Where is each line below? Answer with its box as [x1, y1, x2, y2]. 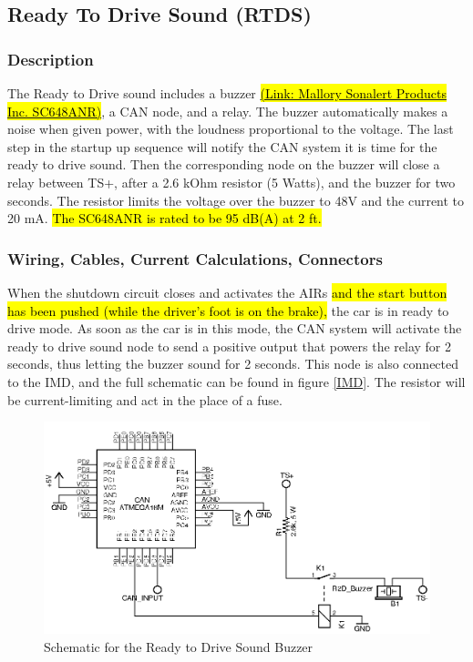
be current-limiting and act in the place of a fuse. [7, 390, 283, 409]
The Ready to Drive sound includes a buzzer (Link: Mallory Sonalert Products [7, 84, 447, 102]
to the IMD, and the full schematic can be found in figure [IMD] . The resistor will [7, 372, 466, 391]
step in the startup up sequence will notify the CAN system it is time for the [7, 137, 437, 156]
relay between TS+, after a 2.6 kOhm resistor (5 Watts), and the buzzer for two [7, 172, 456, 191]
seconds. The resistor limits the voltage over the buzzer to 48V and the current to [7, 190, 465, 209]
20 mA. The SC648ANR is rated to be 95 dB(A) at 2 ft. [7, 209, 322, 228]
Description [7, 47, 94, 70]
